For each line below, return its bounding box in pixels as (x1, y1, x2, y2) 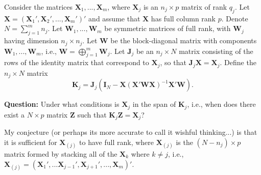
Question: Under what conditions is (4, 99, 120, 109)
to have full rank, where (79, 136, 154, 147)
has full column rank (151, 13, 216, 23)
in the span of (132, 99, 176, 109)
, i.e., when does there (187, 99, 256, 109)
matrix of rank (181, 2, 227, 12)
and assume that (88, 13, 140, 23)
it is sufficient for (4, 136, 57, 147)
